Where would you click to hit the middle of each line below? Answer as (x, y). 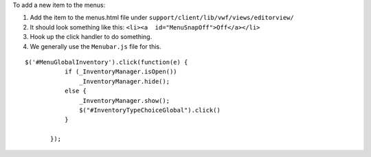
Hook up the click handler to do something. (91, 37)
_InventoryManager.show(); (125, 100)
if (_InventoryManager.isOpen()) (121, 72)
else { (76, 91)
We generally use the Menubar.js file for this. (95, 46)
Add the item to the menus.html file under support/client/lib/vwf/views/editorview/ (162, 18)
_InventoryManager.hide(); (125, 81)
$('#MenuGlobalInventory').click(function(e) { (106, 62)
